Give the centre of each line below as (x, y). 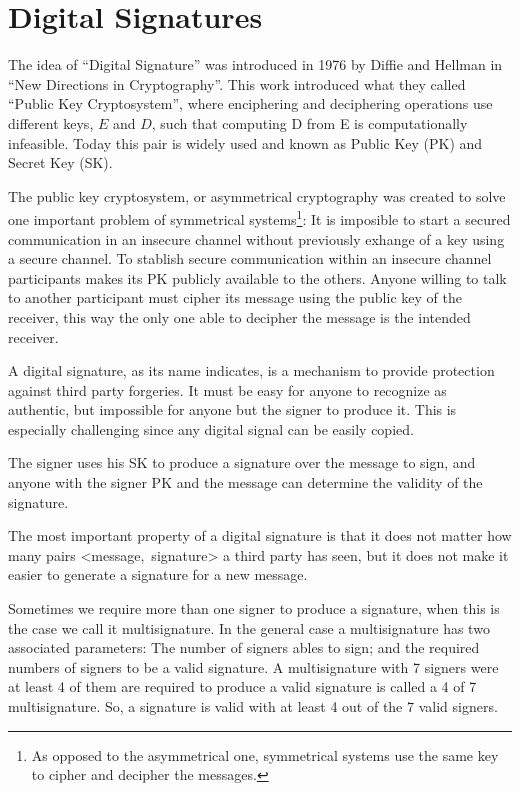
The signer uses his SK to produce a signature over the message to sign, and (242, 462)
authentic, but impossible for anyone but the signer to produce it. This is (232, 409)
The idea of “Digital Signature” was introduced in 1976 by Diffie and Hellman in (255, 64)
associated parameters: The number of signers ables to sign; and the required (244, 647)
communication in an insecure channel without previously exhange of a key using (256, 238)
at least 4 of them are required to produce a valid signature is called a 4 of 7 (242, 686)
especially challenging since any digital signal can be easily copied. (211, 428)
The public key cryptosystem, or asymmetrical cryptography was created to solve (257, 195)
